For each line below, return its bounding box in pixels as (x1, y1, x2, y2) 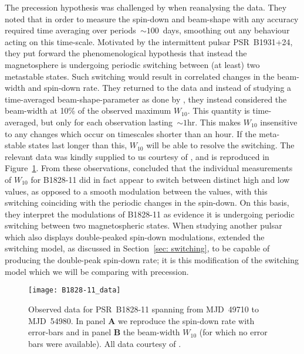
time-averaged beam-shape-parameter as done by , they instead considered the (5, 93, 287, 105)
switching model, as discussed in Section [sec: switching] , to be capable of (5, 242, 270, 254)
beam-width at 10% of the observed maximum (5, 104, 171, 117)
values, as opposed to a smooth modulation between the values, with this (5, 185, 268, 197)
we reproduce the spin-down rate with (117, 314, 255, 326)
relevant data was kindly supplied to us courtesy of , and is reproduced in (5, 150, 269, 162)
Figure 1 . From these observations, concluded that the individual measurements (5, 162, 293, 174)
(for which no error (199, 326, 268, 338)
